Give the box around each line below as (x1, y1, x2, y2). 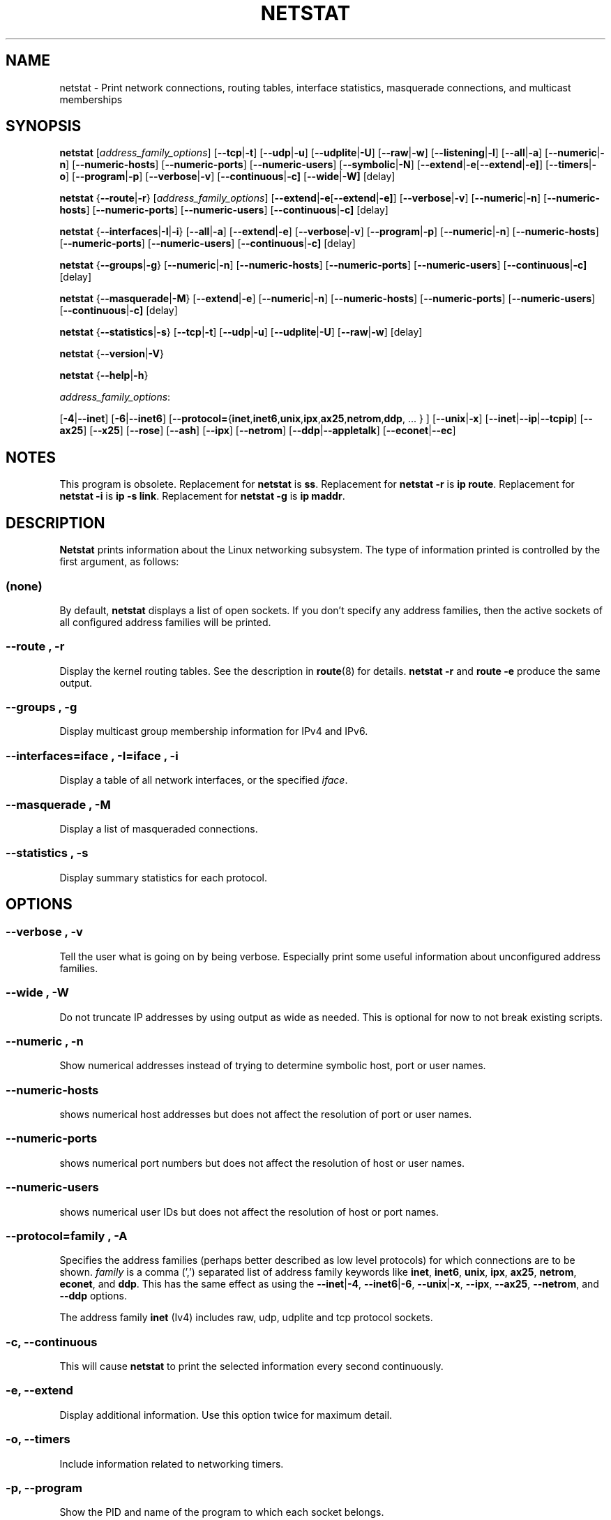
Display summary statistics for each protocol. (59, 871, 268, 884)
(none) (6, 579, 43, 593)
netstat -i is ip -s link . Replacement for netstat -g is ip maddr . (59, 490, 345, 502)
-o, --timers (6, 1432, 70, 1447)
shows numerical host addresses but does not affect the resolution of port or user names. (59, 1108, 472, 1121)
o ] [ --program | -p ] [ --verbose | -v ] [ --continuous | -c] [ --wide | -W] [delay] (59, 170, 395, 183)
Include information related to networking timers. (59, 1457, 284, 1470)
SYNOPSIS (6, 117, 82, 135)
